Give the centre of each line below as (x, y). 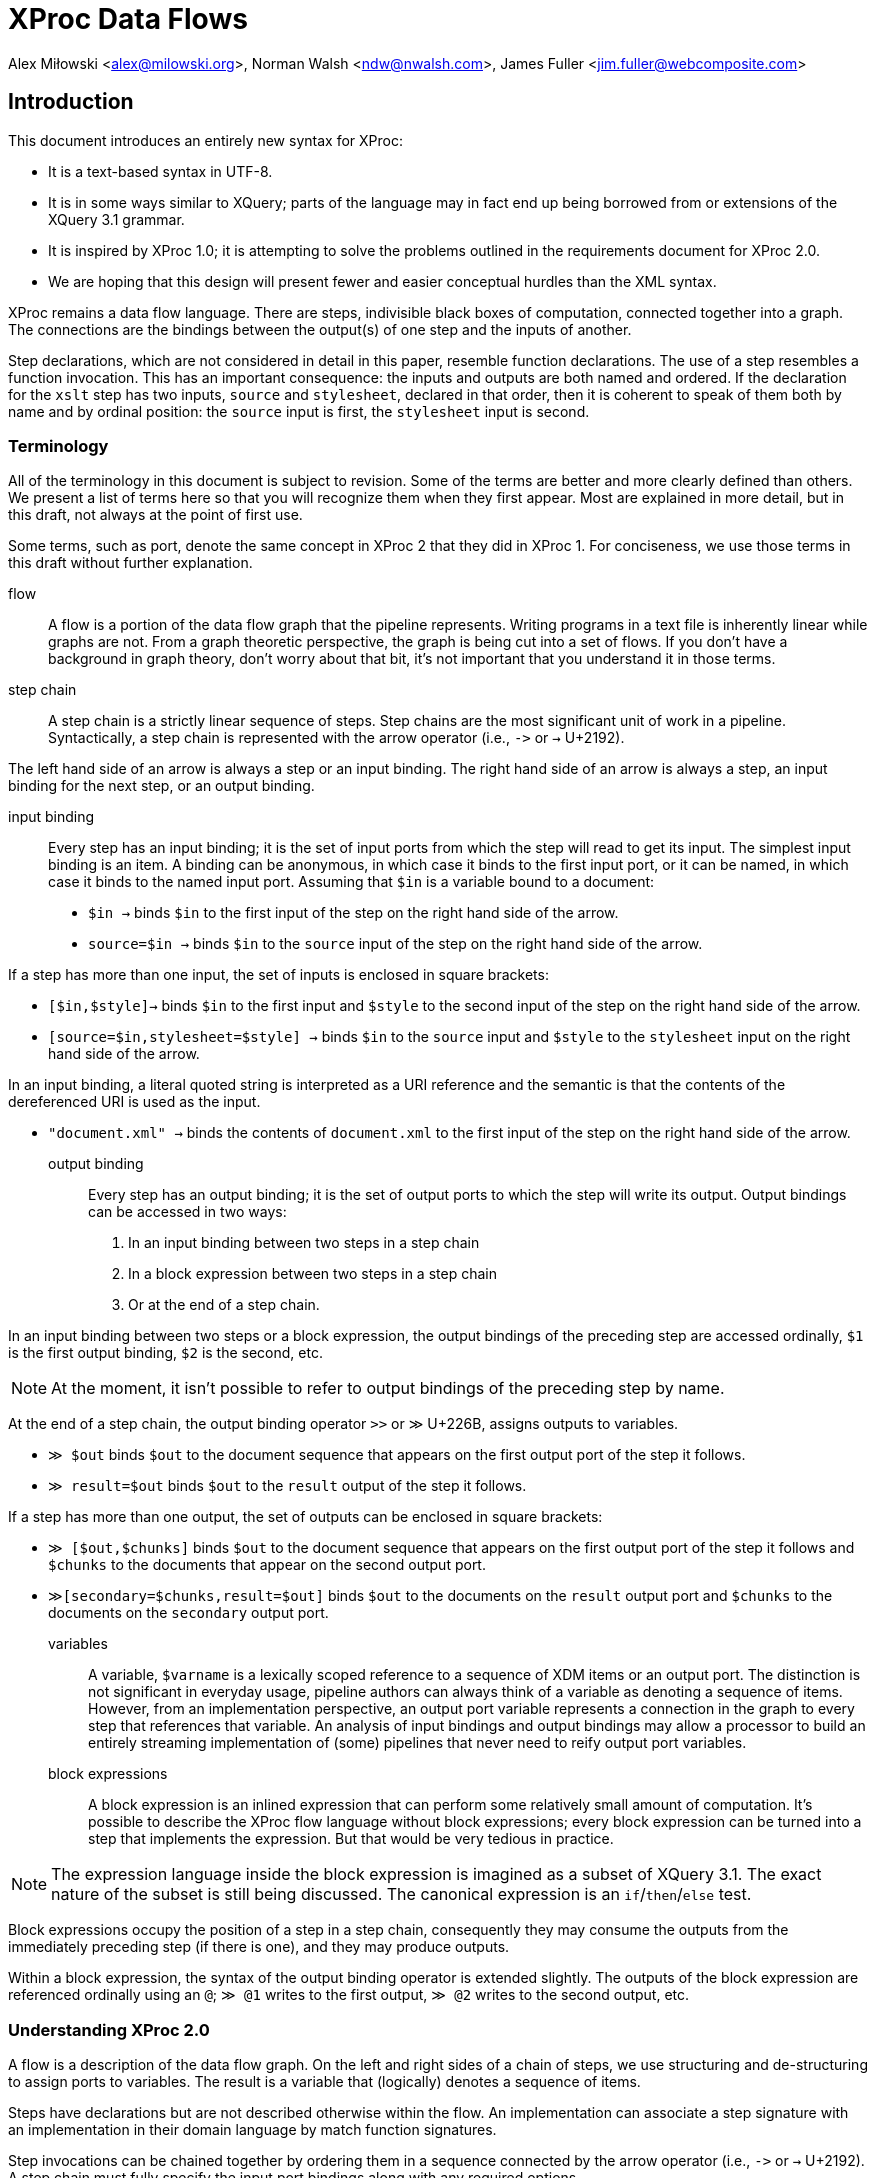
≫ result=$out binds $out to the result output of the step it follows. (287, 1486)
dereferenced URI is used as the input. (134, 1102)
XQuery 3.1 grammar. (116, 219)
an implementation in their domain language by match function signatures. (252, 2130)
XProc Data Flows (128, 19)
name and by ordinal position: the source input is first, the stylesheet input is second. (299, 411)
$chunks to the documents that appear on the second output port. (267, 1565)
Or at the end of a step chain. (224, 1305)
